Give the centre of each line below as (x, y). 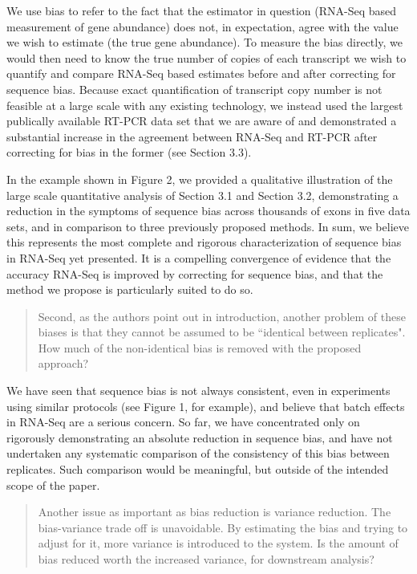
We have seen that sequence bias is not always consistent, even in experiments (198, 391)
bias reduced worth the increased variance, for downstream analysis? (206, 559)
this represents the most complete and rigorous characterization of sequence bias (204, 242)
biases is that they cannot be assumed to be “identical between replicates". (222, 332)
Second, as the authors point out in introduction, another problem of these (222, 316)
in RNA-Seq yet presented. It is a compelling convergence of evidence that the (199, 257)
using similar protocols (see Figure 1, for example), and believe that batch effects (206, 406)
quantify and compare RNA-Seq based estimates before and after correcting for (201, 73)
